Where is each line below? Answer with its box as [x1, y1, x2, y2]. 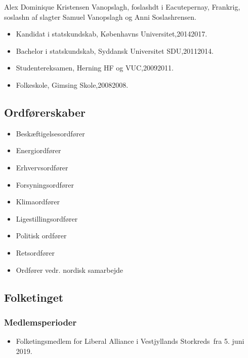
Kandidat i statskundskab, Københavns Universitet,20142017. [16, 28, 208, 39]
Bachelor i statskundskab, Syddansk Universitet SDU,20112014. [16, 45, 214, 56]
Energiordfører [16, 145, 61, 156]
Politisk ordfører [16, 230, 67, 241]
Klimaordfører [16, 196, 60, 207]
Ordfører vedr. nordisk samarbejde [16, 264, 123, 275]
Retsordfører [16, 247, 55, 258]
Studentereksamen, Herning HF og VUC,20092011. [16, 62, 174, 73]
